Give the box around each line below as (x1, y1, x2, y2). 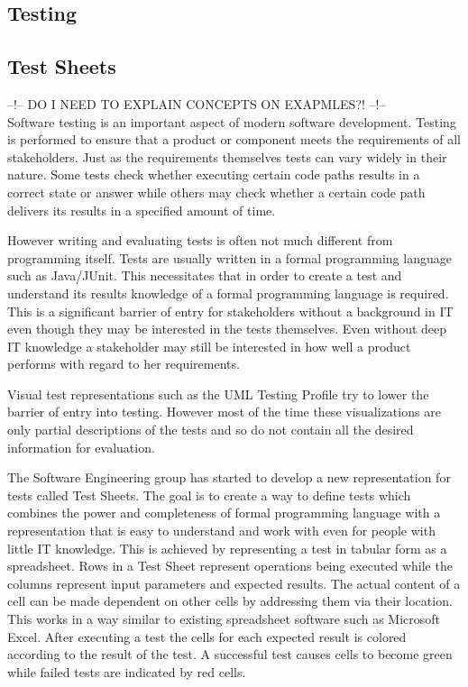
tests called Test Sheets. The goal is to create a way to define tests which (7, 485, 411, 504)
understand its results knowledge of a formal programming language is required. (7, 283, 449, 302)
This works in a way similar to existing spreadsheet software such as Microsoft (7, 609, 441, 628)
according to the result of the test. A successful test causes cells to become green (7, 645, 453, 664)
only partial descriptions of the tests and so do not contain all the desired (7, 420, 414, 439)
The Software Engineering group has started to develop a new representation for (7, 468, 451, 487)
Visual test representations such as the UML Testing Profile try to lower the (7, 384, 429, 403)
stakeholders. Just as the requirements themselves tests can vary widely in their (7, 147, 447, 166)
